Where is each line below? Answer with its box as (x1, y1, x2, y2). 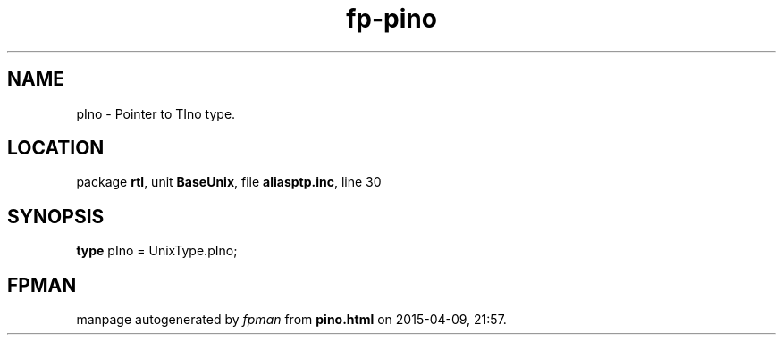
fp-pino (346, 4, 437, 34)
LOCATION (7, 137, 105, 160)
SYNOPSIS (7, 204, 105, 228)
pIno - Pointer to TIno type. (76, 105, 236, 121)
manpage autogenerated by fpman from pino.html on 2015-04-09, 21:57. (76, 312, 507, 328)
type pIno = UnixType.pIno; (76, 243, 238, 259)
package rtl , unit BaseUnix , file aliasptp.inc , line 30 (76, 174, 382, 190)
